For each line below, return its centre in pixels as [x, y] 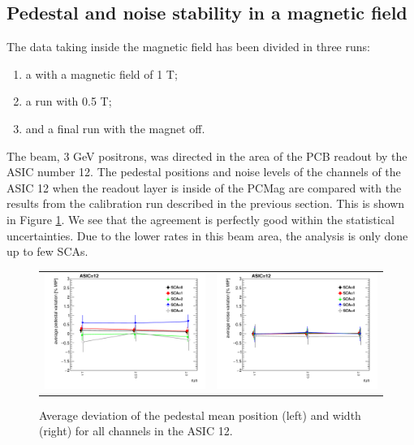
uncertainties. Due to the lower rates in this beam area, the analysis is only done [207, 235]
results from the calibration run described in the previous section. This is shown [206, 203]
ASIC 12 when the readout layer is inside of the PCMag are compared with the [204, 187]
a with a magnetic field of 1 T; [101, 73]
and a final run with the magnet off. [115, 128]
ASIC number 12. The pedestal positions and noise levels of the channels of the [204, 172]
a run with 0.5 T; [69, 101]
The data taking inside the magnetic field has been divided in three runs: [188, 47]
